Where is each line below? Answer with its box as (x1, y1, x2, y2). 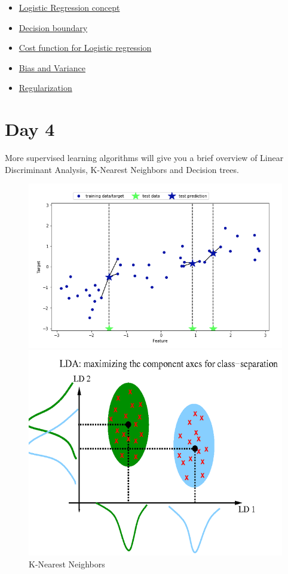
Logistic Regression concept (19, 1, 120, 13)
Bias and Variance (19, 61, 85, 74)
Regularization (19, 81, 72, 94)
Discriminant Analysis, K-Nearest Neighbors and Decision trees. (5, 163, 239, 175)
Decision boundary (19, 21, 88, 34)
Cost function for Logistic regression (19, 41, 152, 54)
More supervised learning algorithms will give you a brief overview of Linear (5, 151, 284, 164)
